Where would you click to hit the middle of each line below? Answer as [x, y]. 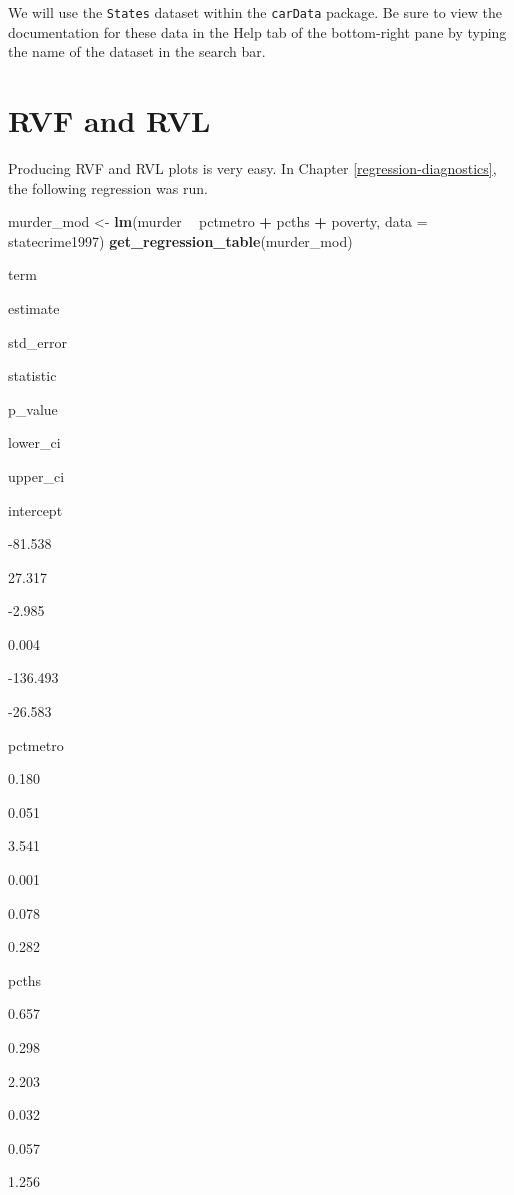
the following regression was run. [108, 187]
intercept [35, 509]
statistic [32, 375]
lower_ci [34, 442]
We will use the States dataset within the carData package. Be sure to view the [255, 12]
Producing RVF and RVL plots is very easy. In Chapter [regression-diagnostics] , [252, 167]
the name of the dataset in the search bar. [137, 51]
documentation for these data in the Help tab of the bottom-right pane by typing [257, 31]
